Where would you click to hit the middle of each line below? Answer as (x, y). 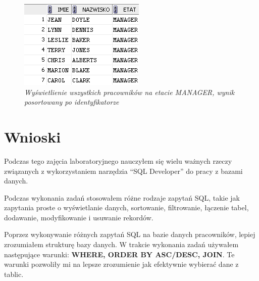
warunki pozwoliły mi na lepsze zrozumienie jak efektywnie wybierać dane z (121, 264)
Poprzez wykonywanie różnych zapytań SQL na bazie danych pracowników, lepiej (130, 234)
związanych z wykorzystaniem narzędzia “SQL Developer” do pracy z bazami (123, 171)
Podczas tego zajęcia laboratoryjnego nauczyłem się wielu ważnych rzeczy (118, 160)
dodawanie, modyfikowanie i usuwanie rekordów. (79, 217)
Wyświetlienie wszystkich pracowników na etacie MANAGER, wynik (129, 92)
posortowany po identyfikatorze (72, 102)
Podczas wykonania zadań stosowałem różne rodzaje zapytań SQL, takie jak (122, 197)
